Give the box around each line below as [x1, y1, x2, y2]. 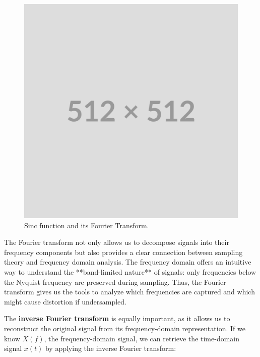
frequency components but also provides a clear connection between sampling [4, 246, 243, 257]
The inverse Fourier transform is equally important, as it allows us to [4, 313, 230, 324]
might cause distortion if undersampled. [4, 296, 126, 307]
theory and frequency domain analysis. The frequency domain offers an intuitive [4, 257, 251, 267]
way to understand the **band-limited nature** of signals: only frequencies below [4, 266, 256, 277]
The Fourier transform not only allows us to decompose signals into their [4, 237, 229, 247]
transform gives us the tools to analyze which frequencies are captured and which [4, 286, 255, 297]
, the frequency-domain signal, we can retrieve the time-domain [44, 333, 240, 343]
